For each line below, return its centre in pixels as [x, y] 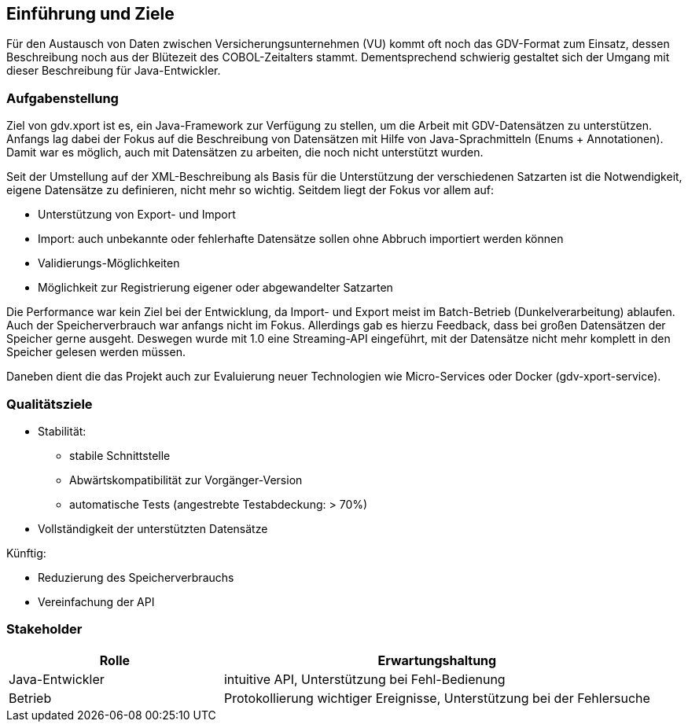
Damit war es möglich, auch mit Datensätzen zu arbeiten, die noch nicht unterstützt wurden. [245, 153]
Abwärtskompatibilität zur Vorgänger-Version [186, 480]
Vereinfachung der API [96, 601]
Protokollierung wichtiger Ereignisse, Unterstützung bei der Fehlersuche [437, 698]
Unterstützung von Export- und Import [137, 215]
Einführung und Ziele [90, 14]
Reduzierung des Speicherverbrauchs [136, 577]
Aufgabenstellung [63, 98]
